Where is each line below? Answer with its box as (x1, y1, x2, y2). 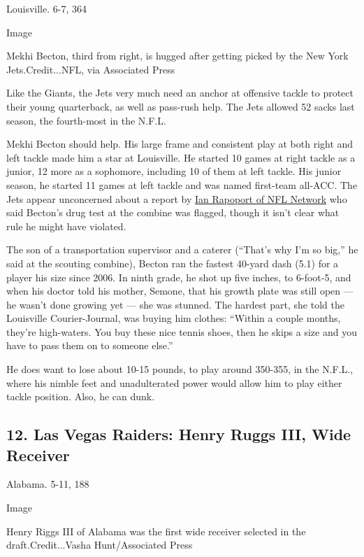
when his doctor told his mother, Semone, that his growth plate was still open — (6, 283, 354, 298)
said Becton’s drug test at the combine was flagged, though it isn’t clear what (6, 205, 340, 220)
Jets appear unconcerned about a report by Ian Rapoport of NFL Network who (6, 191, 347, 206)
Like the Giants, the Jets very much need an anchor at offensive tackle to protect (6, 85, 354, 100)
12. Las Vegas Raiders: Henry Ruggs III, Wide (6, 423, 351, 445)
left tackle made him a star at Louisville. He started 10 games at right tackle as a (6, 150, 356, 164)
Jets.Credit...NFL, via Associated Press (6, 62, 175, 76)
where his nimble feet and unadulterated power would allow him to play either (6, 375, 342, 390)
